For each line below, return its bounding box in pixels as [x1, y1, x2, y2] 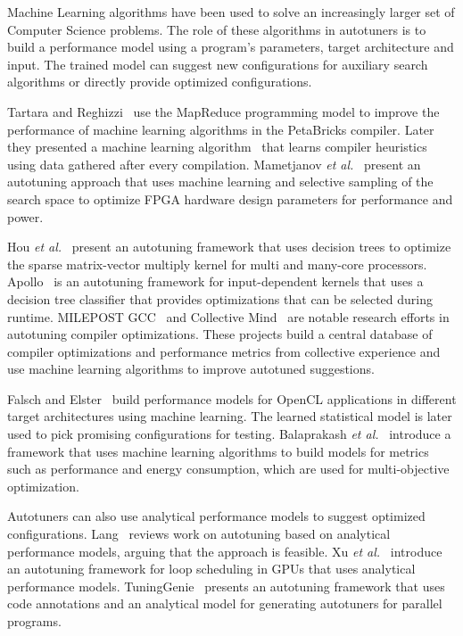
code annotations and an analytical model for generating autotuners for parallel [7, 594, 442, 613]
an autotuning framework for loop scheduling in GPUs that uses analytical [7, 559, 416, 578]
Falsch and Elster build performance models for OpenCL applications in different [7, 389, 457, 408]
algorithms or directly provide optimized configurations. [7, 72, 312, 91]
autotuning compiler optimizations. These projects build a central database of [7, 325, 433, 343]
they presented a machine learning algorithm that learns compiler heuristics [7, 137, 427, 156]
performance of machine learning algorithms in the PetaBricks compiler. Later [7, 120, 434, 138]
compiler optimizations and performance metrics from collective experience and [7, 342, 441, 360]
